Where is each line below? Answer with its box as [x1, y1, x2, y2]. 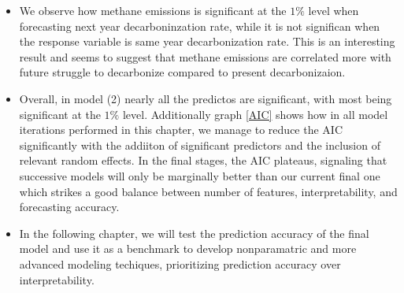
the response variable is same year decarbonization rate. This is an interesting [19, 33, 395, 50]
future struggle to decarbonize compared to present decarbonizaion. [19, 64, 346, 80]
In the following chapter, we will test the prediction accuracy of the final [19, 224, 369, 241]
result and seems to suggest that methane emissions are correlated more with [19, 48, 391, 65]
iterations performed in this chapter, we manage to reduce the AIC [19, 121, 343, 138]
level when [308, 2, 359, 18]
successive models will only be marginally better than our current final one [19, 167, 380, 184]
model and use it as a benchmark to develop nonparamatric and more [19, 240, 357, 257]
